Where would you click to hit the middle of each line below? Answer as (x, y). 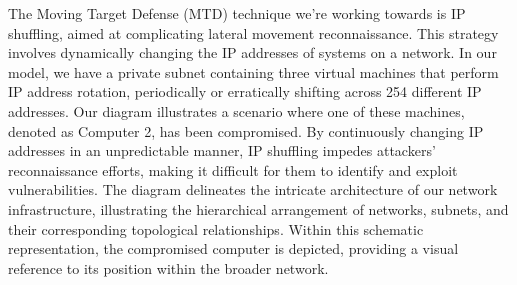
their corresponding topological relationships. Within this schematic (216, 228)
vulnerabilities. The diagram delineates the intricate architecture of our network (253, 189)
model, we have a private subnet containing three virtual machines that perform (253, 71)
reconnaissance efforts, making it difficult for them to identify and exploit (233, 169)
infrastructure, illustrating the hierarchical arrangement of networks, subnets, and (258, 208)
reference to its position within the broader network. (168, 267)
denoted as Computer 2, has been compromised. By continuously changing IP (246, 130)
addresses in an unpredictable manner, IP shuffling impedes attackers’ (222, 150)
